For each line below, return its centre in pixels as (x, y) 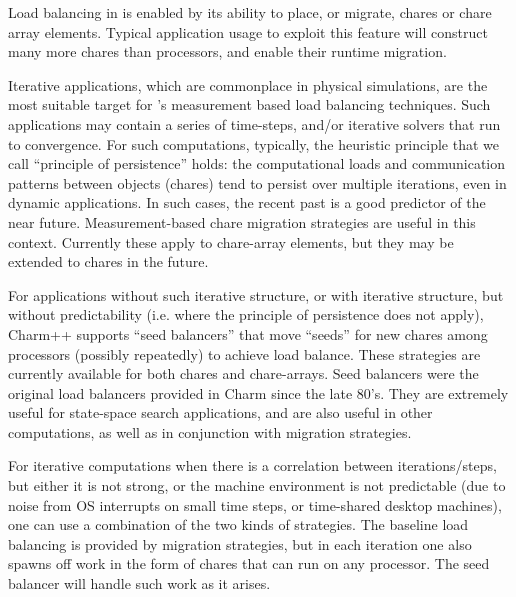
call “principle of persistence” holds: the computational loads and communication (257, 163)
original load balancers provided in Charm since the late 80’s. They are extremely (258, 392)
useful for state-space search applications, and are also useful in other (220, 412)
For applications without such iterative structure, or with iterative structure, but (256, 294)
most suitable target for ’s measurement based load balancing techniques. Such (249, 104)
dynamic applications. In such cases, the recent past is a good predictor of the (247, 202)
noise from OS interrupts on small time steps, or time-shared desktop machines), (255, 504)
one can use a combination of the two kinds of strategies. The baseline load (238, 524)
